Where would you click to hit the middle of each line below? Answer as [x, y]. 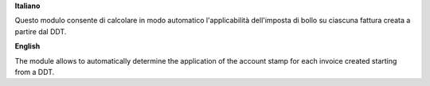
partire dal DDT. [41, 31]
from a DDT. [35, 72]
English [27, 46]
